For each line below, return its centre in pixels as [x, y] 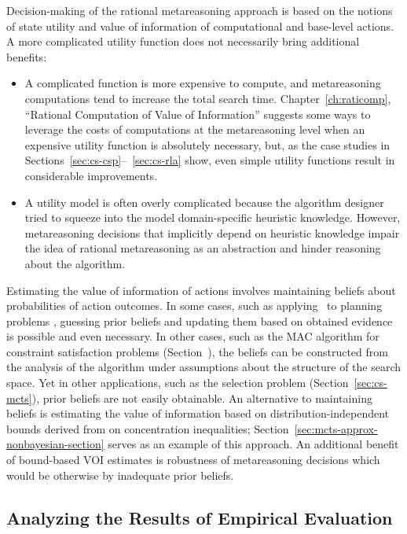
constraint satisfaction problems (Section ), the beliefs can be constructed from [197, 351]
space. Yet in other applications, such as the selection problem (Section [178, 383]
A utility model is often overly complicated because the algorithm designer [204, 202]
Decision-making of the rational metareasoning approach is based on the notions [200, 10]
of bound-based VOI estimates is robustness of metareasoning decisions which [193, 460]
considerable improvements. [91, 175]
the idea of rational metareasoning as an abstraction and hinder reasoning [203, 248]
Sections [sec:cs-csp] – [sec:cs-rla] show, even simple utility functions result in [210, 160]
